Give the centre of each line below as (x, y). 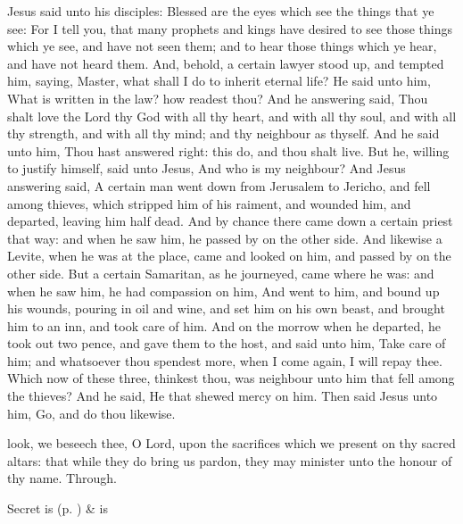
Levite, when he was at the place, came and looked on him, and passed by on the (229, 256)
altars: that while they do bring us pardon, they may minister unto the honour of (230, 460)
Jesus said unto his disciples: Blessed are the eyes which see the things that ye (221, 11)
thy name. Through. (62, 478)
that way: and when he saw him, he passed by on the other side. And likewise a (225, 238)
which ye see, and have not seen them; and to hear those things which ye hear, (222, 46)
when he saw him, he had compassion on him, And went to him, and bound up (223, 291)
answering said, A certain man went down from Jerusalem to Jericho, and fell (219, 185)
